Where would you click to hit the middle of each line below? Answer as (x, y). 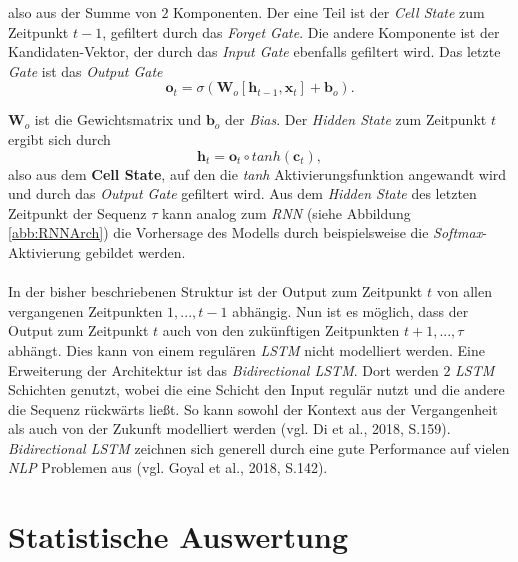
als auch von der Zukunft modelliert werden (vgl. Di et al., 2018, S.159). (229, 428)
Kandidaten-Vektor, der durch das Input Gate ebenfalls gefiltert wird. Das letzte (254, 51)
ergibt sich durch (59, 138)
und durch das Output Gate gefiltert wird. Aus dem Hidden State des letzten (242, 193)
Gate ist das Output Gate (85, 70)
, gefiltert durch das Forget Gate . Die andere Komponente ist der (301, 31)
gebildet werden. (135, 251)
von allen (464, 291)
